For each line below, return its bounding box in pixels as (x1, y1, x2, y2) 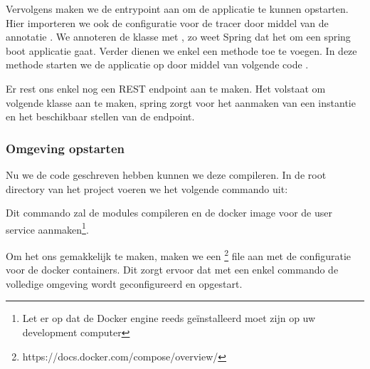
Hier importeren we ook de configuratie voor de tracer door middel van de (6, 15, 329, 30)
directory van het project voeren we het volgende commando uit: (6, 181, 288, 196)
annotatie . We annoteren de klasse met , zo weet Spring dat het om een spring (6, 29, 351, 44)
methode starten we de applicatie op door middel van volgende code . (6, 57, 309, 72)
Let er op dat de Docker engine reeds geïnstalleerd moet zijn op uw (22, 311, 316, 326)
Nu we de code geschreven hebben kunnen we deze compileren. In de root (6, 167, 327, 182)
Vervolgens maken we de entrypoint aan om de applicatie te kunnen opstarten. (6, 1, 349, 16)
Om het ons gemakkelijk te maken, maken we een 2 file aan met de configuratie (6, 246, 351, 263)
